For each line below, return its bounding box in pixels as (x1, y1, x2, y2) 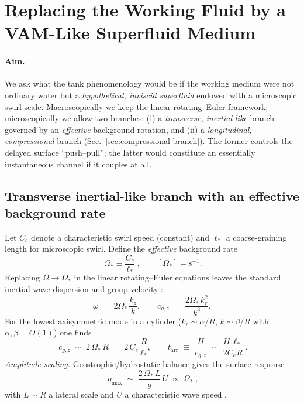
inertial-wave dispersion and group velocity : (5, 283, 163, 295)
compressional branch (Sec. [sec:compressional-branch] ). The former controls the (5, 135, 293, 147)
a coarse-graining (226, 231, 287, 243)
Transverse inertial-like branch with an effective (5, 186, 299, 204)
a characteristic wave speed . (125, 388, 227, 400)
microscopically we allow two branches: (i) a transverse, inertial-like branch (5, 112, 275, 124)
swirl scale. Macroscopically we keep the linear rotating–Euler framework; (5, 100, 268, 112)
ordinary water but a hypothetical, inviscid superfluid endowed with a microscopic (5, 88, 297, 101)
